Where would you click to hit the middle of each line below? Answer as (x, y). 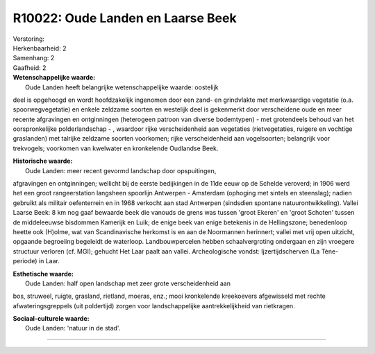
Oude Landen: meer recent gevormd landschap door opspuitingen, (121, 170)
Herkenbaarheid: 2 (40, 48)
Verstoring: (29, 39)
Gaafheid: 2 (30, 68)
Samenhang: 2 (34, 58)
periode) (25, 261)
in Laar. (49, 261)
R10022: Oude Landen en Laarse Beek (125, 18)
